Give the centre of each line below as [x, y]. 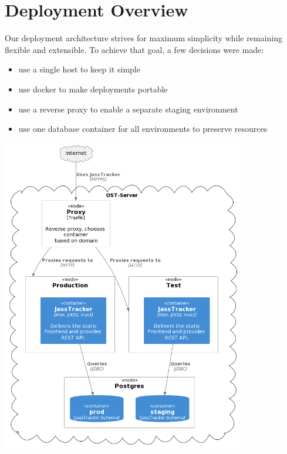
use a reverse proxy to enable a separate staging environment [128, 109]
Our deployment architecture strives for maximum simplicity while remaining [143, 38]
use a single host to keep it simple [79, 69]
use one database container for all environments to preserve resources [143, 129]
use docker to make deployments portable [93, 89]
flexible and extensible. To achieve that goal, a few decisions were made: [134, 49]
